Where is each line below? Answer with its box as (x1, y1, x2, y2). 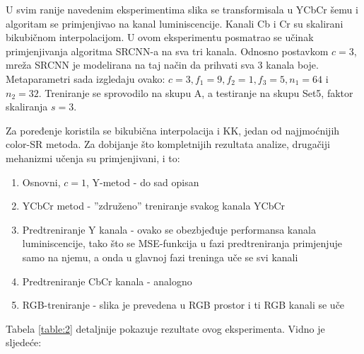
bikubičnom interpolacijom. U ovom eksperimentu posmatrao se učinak (6, 30, 314, 45)
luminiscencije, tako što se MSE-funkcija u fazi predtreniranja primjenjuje (22, 236, 342, 251)
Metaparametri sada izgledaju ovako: (6, 71, 165, 86)
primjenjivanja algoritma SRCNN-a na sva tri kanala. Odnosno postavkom (6, 43, 329, 58)
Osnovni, (22, 174, 61, 189)
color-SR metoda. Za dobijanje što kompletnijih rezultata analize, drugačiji (6, 137, 330, 152)
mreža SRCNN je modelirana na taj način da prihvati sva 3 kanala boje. (6, 57, 319, 72)
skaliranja (6, 99, 48, 114)
